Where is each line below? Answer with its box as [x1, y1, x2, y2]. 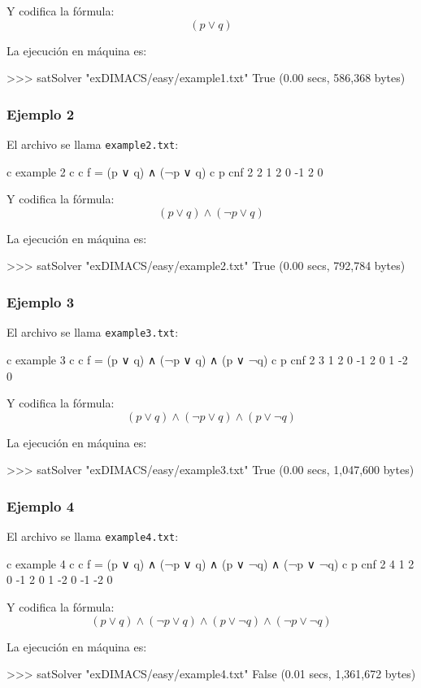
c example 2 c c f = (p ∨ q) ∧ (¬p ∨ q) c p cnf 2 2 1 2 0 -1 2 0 [7, 163, 323, 180]
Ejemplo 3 [7, 291, 75, 311]
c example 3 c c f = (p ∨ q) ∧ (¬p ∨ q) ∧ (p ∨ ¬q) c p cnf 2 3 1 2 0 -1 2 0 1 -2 [7, 351, 408, 368]
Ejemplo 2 [7, 103, 75, 124]
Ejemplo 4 [7, 495, 75, 516]
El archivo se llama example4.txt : [7, 528, 179, 545]
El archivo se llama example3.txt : [7, 324, 179, 341]
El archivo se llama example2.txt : [7, 136, 179, 152]
